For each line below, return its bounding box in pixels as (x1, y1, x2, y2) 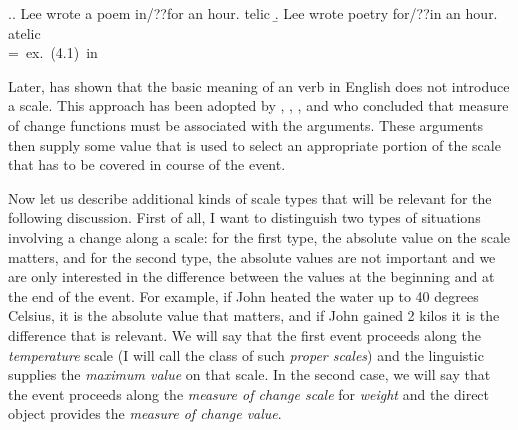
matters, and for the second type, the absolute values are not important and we (8, 246, 496, 267)
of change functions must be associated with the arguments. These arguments (8, 114, 484, 135)
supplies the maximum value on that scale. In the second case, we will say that (8, 364, 491, 385)
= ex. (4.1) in (8, 42, 98, 63)
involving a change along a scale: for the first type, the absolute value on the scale (8, 226, 511, 247)
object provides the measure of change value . (8, 403, 282, 424)
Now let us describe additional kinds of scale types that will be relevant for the (8, 187, 492, 208)
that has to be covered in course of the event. (8, 154, 286, 175)
